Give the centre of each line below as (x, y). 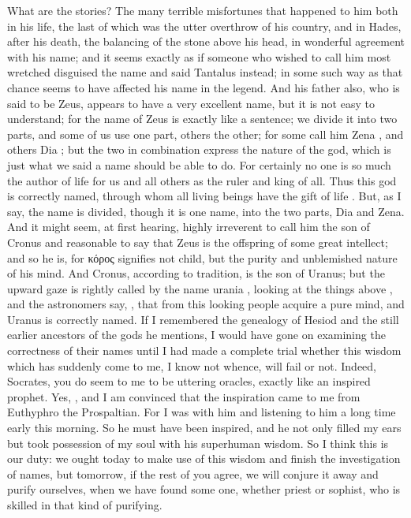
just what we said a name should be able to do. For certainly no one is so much (199, 164)
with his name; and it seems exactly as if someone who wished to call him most (199, 56)
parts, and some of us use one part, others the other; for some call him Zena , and (205, 134)
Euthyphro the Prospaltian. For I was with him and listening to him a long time (202, 412)
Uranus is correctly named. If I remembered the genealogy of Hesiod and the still (203, 319)
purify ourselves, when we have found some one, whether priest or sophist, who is (204, 489)
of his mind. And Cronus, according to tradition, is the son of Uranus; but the (196, 273)
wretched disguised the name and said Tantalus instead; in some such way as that (205, 72)
